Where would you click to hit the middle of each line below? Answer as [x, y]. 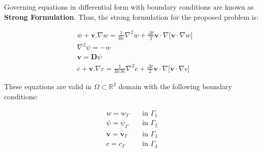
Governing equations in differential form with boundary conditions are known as [129, 7]
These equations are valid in [48, 86]
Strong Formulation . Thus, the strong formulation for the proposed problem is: [132, 16]
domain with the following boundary [175, 86]
